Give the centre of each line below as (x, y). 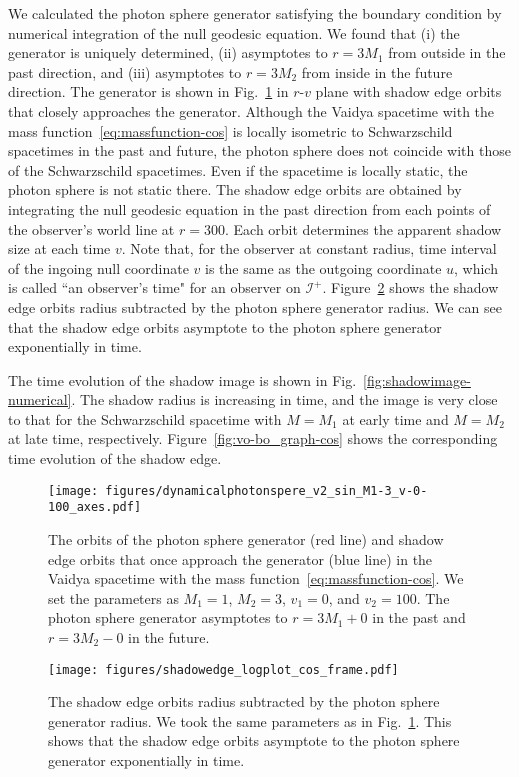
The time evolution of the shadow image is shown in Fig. (182, 379)
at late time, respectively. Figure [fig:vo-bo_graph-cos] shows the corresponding (253, 438)
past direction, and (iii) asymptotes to (125, 71)
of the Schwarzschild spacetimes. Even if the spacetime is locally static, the (238, 169)
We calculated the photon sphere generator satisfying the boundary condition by (255, 13)
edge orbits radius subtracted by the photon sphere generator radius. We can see (255, 306)
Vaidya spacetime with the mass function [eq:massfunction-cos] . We (256, 578)
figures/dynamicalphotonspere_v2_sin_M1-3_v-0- (266, 490)
